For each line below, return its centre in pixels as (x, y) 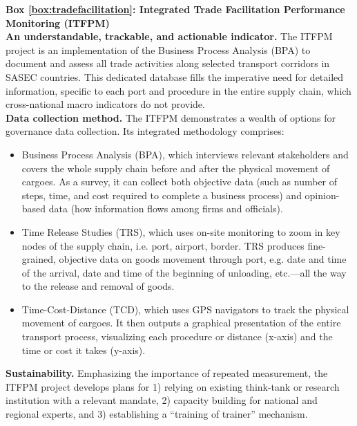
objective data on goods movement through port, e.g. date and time (203, 259)
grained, (39, 259)
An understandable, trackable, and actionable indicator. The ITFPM (169, 36)
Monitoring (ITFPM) (58, 22)
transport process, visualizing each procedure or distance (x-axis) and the (177, 336)
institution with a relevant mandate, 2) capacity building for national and (162, 400)
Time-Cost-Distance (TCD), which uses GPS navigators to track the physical (185, 309)
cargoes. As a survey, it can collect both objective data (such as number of (180, 182)
